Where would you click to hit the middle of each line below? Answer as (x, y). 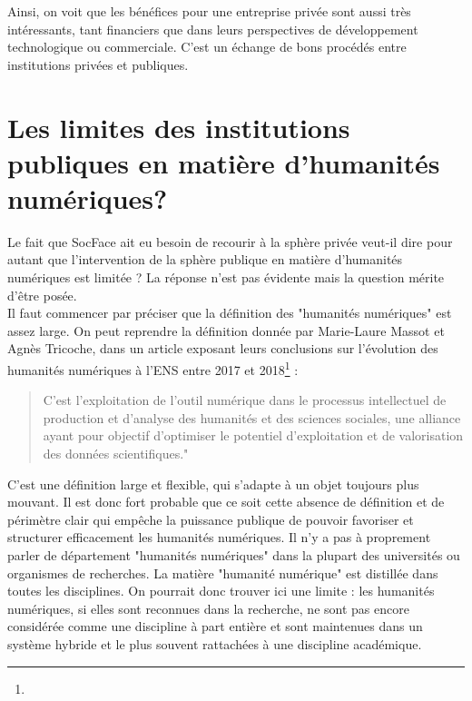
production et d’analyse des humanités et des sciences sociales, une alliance (252, 417)
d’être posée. (42, 295)
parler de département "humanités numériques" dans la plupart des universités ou (234, 555)
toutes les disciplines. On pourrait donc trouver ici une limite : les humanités (221, 591)
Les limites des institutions (179, 127)
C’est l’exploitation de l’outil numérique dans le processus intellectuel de (245, 400)
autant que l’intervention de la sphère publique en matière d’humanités (205, 259)
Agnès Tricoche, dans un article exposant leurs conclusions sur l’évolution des (223, 348)
